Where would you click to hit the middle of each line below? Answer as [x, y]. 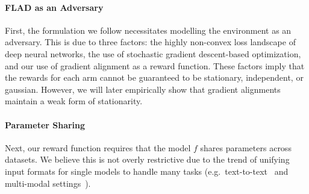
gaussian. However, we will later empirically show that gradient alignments [143, 89]
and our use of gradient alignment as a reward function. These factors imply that [155, 65]
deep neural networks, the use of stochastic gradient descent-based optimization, [153, 53]
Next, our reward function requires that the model [98, 147]
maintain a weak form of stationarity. [74, 101]
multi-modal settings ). [48, 183]
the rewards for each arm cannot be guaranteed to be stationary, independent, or [154, 77]
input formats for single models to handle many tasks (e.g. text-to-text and [147, 171]
